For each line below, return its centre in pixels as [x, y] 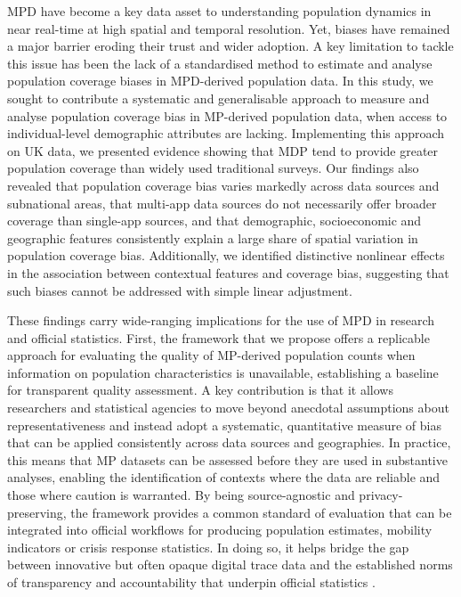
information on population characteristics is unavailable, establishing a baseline [223, 372]
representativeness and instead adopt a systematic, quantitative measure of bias [224, 425]
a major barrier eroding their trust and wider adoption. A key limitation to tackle [230, 46]
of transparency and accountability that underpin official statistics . [191, 582]
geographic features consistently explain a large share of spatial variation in [213, 237]
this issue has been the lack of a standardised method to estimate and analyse [220, 63]
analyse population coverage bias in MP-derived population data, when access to [227, 115]
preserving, [37, 512]
